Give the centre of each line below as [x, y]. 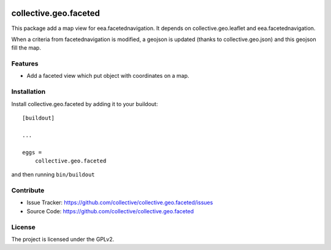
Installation [29, 92]
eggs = [32, 152]
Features [25, 64]
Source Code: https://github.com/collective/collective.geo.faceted [110, 211]
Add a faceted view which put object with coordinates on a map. [108, 76]
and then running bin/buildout [53, 175]
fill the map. [26, 48]
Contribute [28, 191]
